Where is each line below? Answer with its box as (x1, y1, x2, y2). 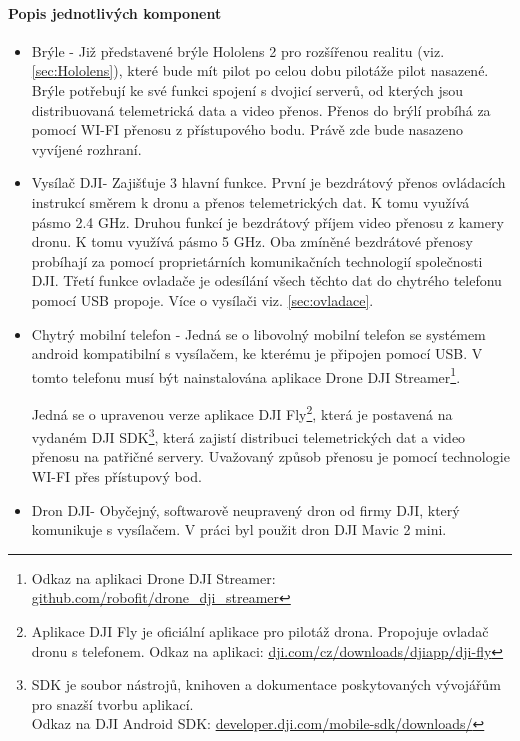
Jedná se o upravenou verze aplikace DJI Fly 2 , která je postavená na (31, 400, 453, 424)
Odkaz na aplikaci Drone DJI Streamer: (31, 567, 276, 588)
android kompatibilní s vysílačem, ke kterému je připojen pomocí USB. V (31, 343, 483, 364)
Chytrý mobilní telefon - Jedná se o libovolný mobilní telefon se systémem (31, 323, 486, 344)
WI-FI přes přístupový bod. (31, 466, 202, 487)
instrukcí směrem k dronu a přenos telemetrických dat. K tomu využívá (31, 191, 470, 212)
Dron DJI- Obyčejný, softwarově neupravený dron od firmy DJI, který (31, 499, 460, 520)
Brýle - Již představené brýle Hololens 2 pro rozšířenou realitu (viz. (31, 40, 445, 61)
